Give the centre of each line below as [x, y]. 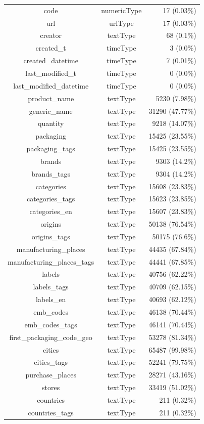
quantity [51, 123]
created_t [51, 48]
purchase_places [51, 375]
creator [51, 35]
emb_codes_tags [51, 324]
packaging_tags [51, 149]
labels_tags [51, 287]
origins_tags [51, 236]
